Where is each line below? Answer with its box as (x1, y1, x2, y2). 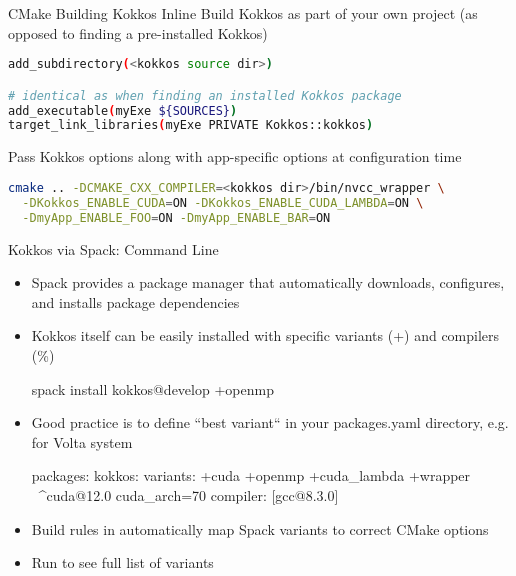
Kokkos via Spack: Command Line (8, 238, 219, 259)
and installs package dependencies (31, 291, 240, 312)
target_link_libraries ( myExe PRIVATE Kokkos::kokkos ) (8, 118, 374, 133)
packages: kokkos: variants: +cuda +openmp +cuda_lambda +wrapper (31, 465, 471, 486)
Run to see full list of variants (31, 552, 214, 573)
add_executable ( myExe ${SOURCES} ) (8, 103, 238, 118)
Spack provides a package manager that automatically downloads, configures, (31, 272, 505, 293)
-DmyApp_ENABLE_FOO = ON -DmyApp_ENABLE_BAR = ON (22, 210, 331, 225)
